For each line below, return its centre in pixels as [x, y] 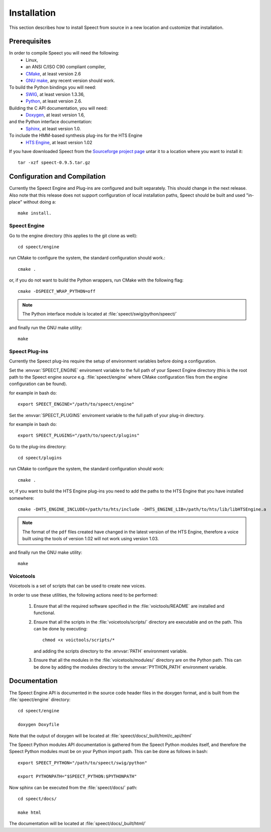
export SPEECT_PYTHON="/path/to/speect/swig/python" [82, 763]
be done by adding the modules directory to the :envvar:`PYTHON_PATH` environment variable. [130, 667]
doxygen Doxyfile [39, 725]
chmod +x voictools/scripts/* [79, 640]
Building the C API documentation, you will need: [58, 108]
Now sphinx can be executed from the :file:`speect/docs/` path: [73, 787]
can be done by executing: [61, 629]
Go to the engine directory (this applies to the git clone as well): [73, 235]
